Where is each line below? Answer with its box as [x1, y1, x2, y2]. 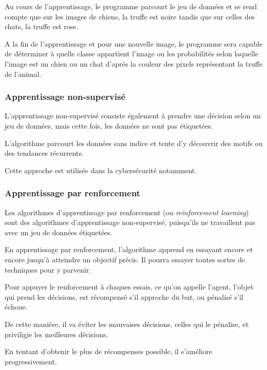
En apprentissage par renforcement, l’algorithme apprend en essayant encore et [5, 244, 253, 255]
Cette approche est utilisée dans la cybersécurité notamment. [5, 165, 197, 175]
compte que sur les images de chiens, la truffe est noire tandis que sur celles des [5, 11, 255, 22]
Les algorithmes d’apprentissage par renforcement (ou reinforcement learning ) [5, 207, 249, 217]
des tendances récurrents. [5, 148, 84, 158]
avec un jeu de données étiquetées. [5, 227, 112, 237]
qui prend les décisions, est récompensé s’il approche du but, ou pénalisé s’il [5, 291, 243, 302]
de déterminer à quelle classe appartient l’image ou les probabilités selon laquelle [5, 48, 259, 59]
